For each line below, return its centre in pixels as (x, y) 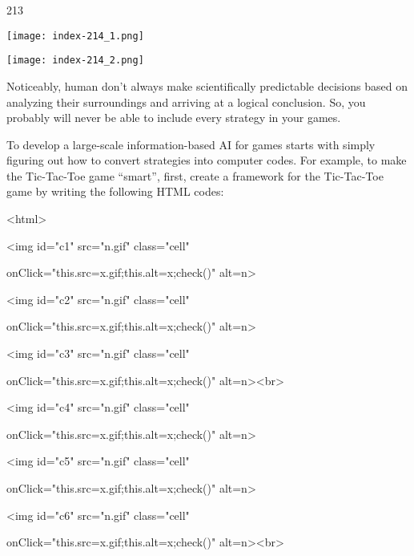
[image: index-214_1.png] (75, 36)
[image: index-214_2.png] (75, 61)
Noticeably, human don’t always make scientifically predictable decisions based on (207, 85)
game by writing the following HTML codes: (115, 191)
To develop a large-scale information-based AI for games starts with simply (191, 144)
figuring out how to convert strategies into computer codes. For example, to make (207, 160)
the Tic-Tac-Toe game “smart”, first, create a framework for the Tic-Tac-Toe (195, 175)
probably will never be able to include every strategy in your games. (174, 118)
